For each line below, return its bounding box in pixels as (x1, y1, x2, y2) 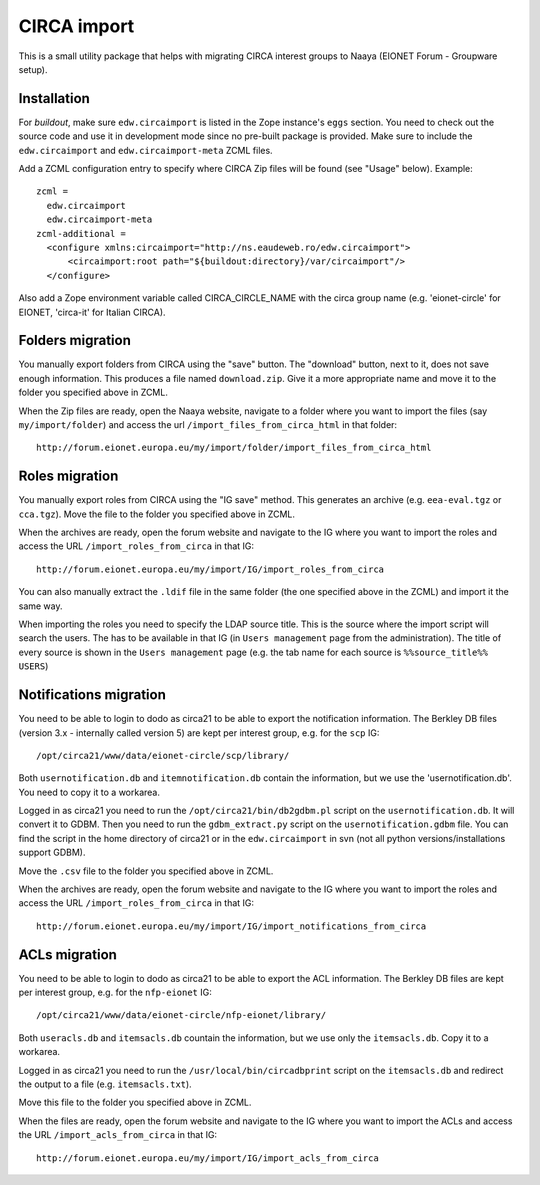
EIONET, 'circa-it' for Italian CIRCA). (18, 306, 166, 318)
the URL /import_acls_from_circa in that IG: (18, 1129, 218, 1141)
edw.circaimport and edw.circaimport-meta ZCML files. (18, 144, 274, 156)
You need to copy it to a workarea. (18, 786, 160, 798)
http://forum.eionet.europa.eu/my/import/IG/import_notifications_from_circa (36, 920, 427, 932)
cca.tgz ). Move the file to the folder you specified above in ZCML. (18, 508, 295, 520)
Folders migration (18, 332, 132, 349)
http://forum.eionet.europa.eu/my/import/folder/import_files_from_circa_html (36, 442, 432, 454)
